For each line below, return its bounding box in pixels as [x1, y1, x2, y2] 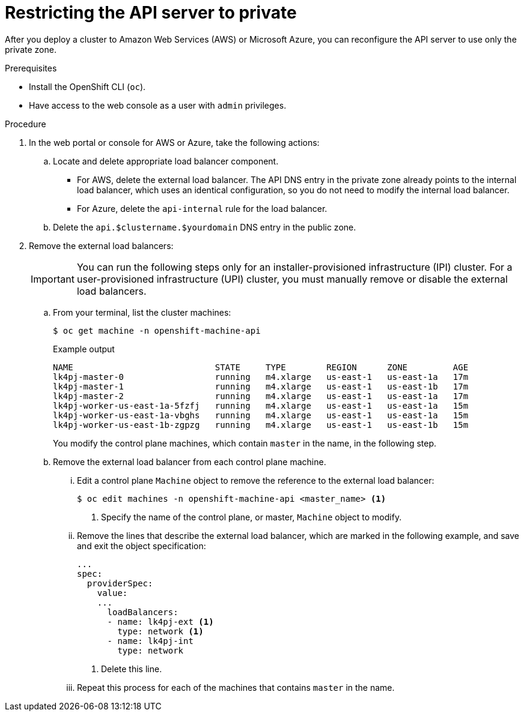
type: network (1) [117, 626, 204, 636]
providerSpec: [87, 578, 153, 588]
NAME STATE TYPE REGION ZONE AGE [53, 362, 469, 372]
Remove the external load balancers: [29, 240, 174, 251]
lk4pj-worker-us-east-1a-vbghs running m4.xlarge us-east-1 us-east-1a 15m [53, 410, 469, 420]
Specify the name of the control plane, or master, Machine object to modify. [101, 511, 402, 522]
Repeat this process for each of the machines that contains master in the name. [77, 682, 395, 693]
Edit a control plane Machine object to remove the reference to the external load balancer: [77, 475, 434, 486]
